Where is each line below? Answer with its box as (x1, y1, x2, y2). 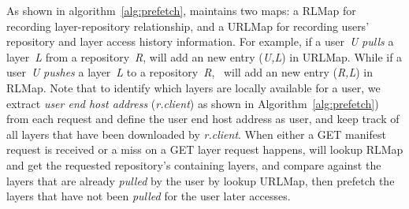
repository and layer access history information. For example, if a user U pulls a (6, 33, 394, 50)
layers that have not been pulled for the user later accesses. (6, 188, 291, 204)
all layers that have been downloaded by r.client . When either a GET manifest (6, 125, 386, 142)
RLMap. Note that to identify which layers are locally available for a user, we (6, 79, 381, 95)
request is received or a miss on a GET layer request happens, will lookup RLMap (6, 141, 403, 158)
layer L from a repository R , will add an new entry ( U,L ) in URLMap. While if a (6, 48, 403, 65)
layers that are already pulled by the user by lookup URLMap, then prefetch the (6, 172, 395, 188)
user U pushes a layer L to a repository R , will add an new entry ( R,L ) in (6, 64, 373, 80)
